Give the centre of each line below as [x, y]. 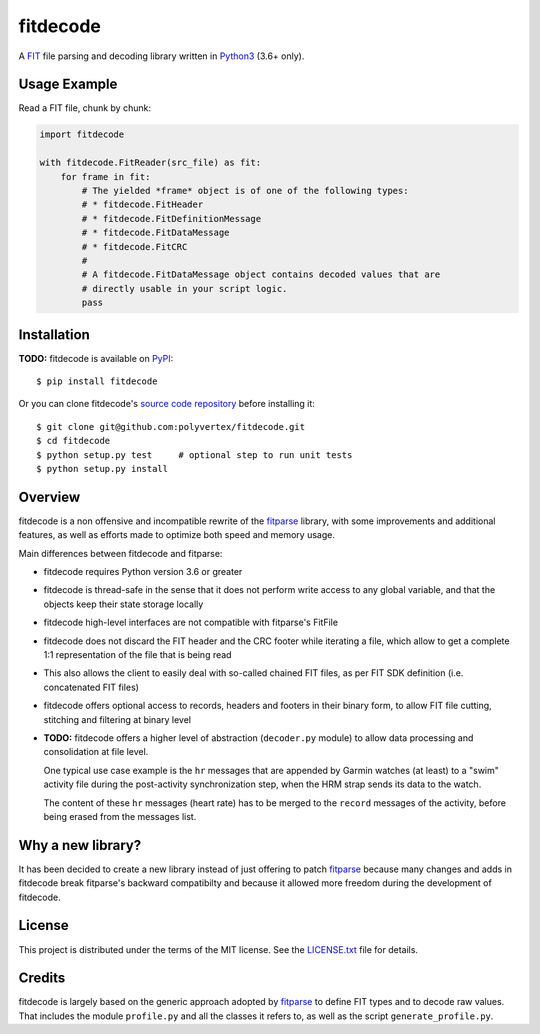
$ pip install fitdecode [97, 381]
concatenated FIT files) [91, 687]
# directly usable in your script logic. [184, 288]
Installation [54, 334]
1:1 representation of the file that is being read [137, 654]
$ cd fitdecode [73, 441]
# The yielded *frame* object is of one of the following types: [245, 190]
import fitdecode [82, 134]
